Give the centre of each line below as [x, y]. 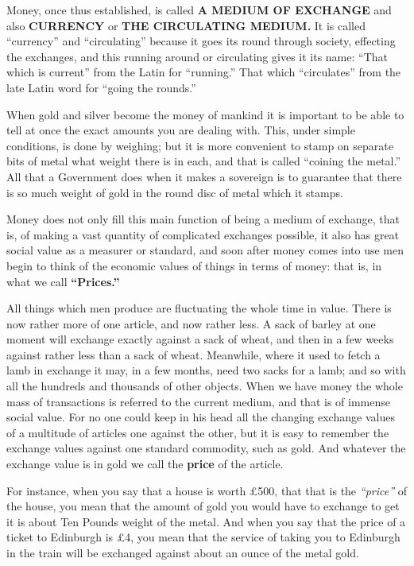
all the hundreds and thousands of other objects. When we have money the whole [205, 386]
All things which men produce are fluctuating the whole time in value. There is [199, 308]
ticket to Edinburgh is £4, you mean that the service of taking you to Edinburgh [203, 537]
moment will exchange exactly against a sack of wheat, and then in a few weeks [200, 339]
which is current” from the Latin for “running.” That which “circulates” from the [204, 72]
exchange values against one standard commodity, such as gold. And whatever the [206, 448]
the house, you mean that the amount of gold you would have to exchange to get [203, 506]
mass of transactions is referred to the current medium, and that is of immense [198, 401]
